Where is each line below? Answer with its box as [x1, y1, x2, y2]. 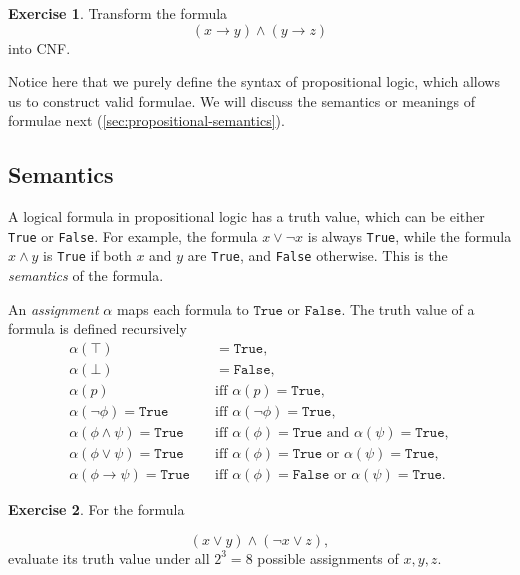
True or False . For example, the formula [8, 225, 258, 246]
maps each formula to [116, 298, 249, 319]
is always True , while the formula [307, 225, 512, 246]
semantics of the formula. [8, 265, 164, 286]
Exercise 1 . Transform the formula [8, 3, 228, 23]
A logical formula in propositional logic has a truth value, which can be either [8, 206, 485, 227]
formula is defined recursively [8, 318, 187, 339]
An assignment [8, 298, 99, 319]
